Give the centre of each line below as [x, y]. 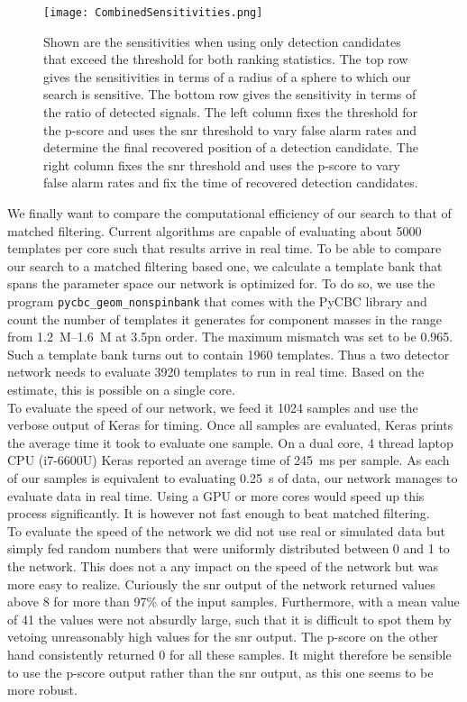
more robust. [42, 690]
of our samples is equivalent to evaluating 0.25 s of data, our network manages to [233, 477]
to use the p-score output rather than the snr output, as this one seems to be [220, 672]
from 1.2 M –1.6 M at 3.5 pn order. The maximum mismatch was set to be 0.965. [230, 337]
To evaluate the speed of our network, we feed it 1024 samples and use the [213, 407]
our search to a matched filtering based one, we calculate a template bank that [225, 265]
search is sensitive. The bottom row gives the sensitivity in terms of [230, 94]
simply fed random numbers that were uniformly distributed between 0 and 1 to [229, 548]
